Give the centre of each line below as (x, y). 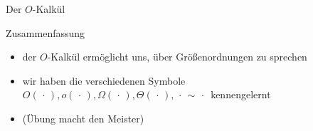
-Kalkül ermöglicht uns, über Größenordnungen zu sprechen (177, 57)
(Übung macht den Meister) (83, 118)
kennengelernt (241, 94)
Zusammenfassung (46, 32)
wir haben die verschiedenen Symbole (104, 80)
